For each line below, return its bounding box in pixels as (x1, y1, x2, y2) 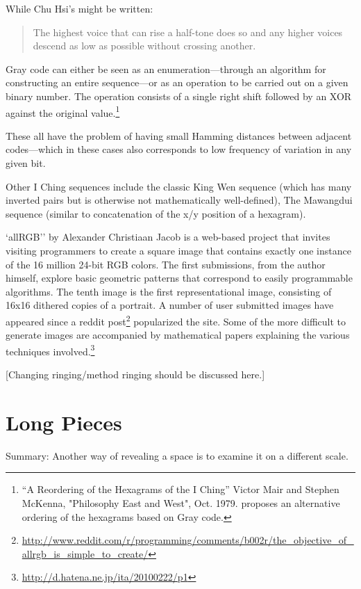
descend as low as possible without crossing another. (33, 38, 256, 53)
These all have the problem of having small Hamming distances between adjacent (6, 128, 352, 143)
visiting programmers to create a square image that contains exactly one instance (6, 243, 351, 257)
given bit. (6, 156, 46, 170)
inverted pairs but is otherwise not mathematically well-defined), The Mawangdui (6, 193, 353, 207)
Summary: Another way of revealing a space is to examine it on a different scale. (6, 448, 349, 462)
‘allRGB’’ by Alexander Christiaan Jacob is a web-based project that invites (6, 229, 330, 244)
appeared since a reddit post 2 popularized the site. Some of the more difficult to (6, 312, 346, 328)
